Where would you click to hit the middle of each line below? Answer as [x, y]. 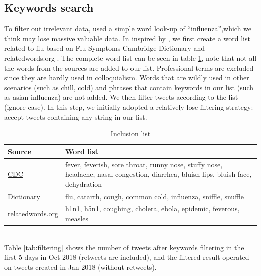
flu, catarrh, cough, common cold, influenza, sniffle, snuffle [155, 196]
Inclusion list [130, 134]
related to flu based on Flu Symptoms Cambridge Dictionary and [105, 48]
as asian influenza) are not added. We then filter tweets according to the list [121, 97]
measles [77, 219]
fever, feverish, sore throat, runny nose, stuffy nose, [144, 164]
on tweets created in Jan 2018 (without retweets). [80, 267]
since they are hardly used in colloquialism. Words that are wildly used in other [127, 78]
